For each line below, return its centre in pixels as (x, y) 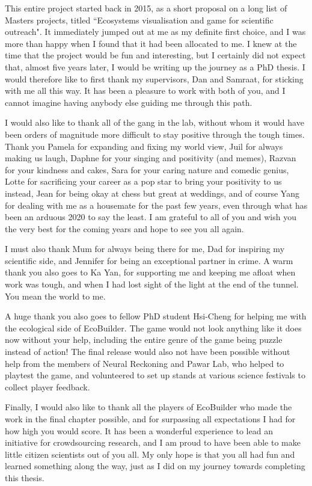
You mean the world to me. (55, 296)
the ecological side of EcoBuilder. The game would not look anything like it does (153, 328)
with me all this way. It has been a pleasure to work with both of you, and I (145, 91)
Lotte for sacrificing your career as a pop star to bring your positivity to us (143, 181)
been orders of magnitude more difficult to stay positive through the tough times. (155, 134)
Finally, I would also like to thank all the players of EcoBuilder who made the (148, 407)
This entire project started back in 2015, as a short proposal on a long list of (146, 8)
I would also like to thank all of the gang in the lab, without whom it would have (154, 122)
